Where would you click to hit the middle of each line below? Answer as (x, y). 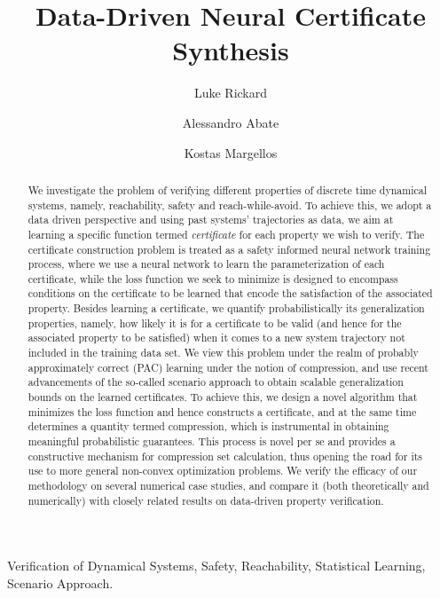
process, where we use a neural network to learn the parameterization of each (206, 264)
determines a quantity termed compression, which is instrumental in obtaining (208, 426)
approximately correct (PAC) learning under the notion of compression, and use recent (228, 367)
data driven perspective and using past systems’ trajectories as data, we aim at (211, 220)
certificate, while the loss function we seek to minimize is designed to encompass (213, 278)
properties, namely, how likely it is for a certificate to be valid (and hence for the (215, 323)
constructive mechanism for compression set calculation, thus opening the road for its (225, 456)
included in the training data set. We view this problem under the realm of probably (223, 353)
